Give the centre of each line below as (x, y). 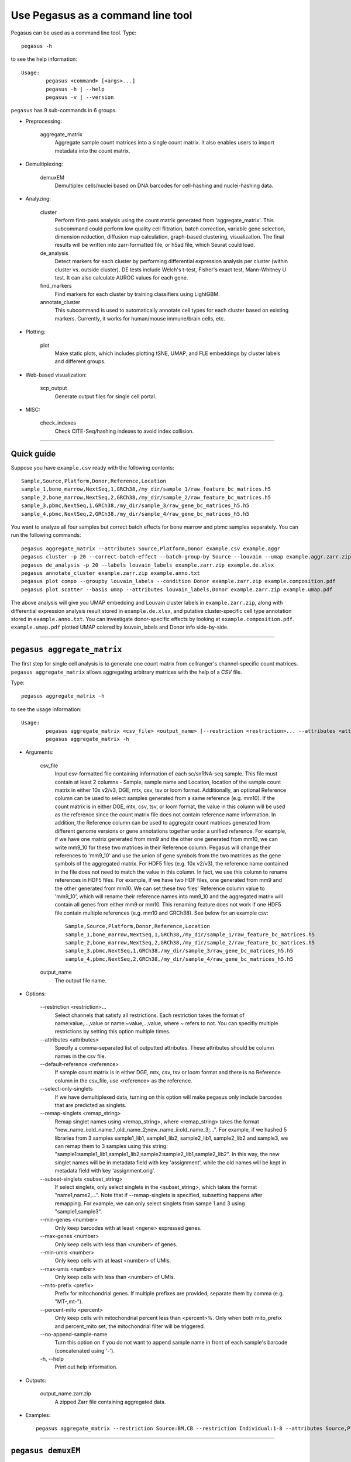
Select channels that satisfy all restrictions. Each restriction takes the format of (150, 1015)
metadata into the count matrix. (92, 151)
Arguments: (39, 752)
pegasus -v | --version (80, 97)
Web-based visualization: (56, 375)
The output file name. (80, 980)
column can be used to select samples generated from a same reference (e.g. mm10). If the (165, 798)
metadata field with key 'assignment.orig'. (105, 1171)
